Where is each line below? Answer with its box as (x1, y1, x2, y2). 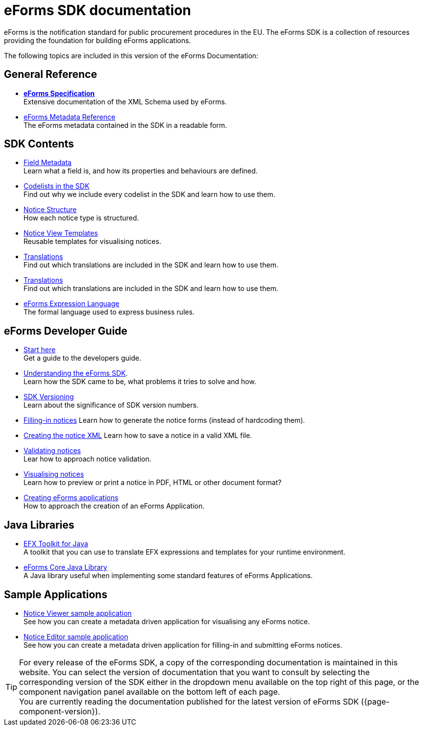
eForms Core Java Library (24, 563, 107, 572)
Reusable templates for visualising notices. (24, 237, 161, 246)
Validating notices (24, 446, 81, 455)
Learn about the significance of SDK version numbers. (24, 401, 199, 410)
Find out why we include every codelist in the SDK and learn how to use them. (24, 190, 275, 199)
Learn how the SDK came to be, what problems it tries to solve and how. (24, 377, 256, 386)
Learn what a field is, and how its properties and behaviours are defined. (24, 167, 258, 175)
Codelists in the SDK (24, 182, 90, 191)
